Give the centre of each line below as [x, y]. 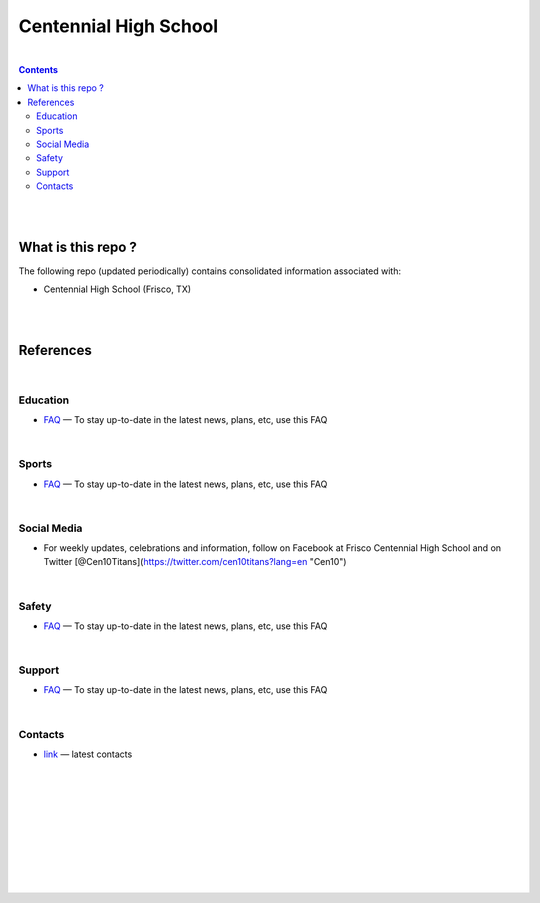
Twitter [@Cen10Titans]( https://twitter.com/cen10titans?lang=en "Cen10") [195, 562]
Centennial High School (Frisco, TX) [117, 289]
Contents [38, 69]
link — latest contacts [88, 754]
